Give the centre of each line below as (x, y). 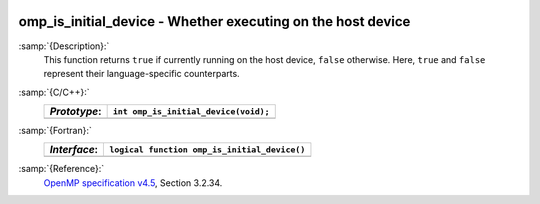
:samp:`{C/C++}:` (54, 92)
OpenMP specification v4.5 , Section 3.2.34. (133, 182)
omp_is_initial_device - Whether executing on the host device (214, 21)
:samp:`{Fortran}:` (55, 131)
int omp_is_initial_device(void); (191, 111)
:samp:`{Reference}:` (61, 169)
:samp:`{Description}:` (64, 46)
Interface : (74, 150)
